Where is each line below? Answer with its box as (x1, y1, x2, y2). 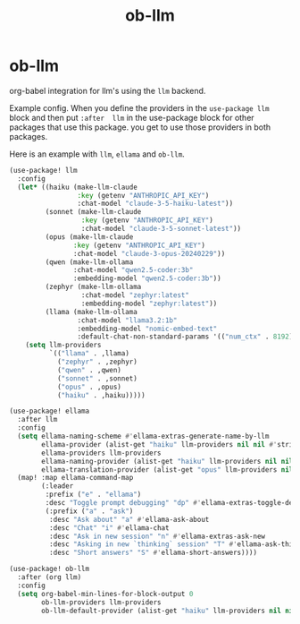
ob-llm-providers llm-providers (41, 597, 162, 607)
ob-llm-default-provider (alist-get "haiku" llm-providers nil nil (41, 606, 297, 615)
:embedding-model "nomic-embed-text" (77, 324, 218, 333)
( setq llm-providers (25, 341, 102, 350)
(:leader (41, 482, 74, 491)
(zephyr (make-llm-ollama (45, 283, 142, 292)
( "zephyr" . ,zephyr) (56, 357, 138, 367)
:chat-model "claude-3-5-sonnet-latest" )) (80, 225, 242, 234)
